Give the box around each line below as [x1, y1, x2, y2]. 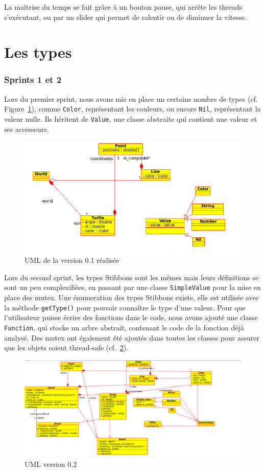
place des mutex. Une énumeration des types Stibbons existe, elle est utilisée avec [4, 292, 259, 303]
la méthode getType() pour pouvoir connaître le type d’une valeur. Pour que [4, 302, 246, 312]
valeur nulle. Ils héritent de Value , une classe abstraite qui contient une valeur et [4, 114, 257, 124]
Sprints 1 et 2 [4, 73, 62, 86]
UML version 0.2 [25, 459, 77, 469]
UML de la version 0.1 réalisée [25, 255, 119, 265]
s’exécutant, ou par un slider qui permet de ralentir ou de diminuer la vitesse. [4, 11, 247, 22]
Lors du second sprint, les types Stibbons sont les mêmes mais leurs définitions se [4, 272, 259, 282]
